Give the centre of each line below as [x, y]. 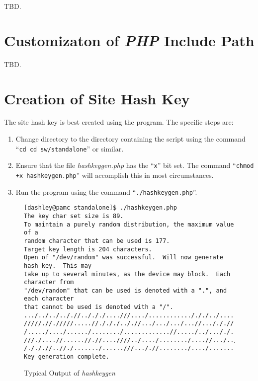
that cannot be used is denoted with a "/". [99, 307]
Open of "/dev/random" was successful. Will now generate [124, 258]
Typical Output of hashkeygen [70, 372]
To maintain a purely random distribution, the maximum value [129, 224]
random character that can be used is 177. [97, 241]
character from [49, 282]
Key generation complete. [67, 357]
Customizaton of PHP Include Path [129, 40]
